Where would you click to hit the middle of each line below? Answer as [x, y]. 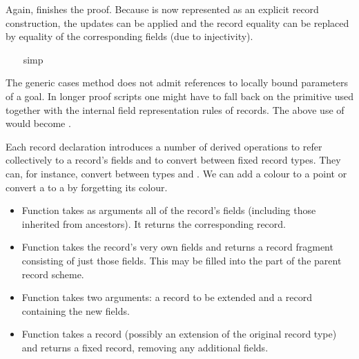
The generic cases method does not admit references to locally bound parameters [177, 83]
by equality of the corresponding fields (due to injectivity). [129, 36]
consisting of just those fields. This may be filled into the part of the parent [182, 260]
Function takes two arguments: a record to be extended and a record [167, 297]
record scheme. [53, 274]
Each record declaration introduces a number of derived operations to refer [164, 146]
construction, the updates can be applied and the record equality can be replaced [177, 22]
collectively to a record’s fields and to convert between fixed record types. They [173, 160]
